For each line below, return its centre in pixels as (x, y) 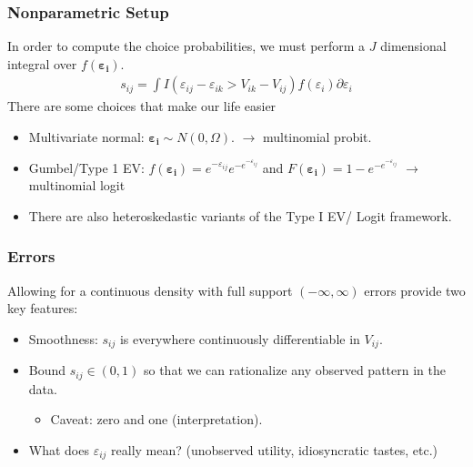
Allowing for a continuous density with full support (150, 290)
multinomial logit (77, 185)
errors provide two (415, 290)
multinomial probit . (317, 137)
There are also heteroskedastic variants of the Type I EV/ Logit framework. (240, 215)
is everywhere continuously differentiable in (240, 338)
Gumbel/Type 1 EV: (86, 167)
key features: (43, 308)
